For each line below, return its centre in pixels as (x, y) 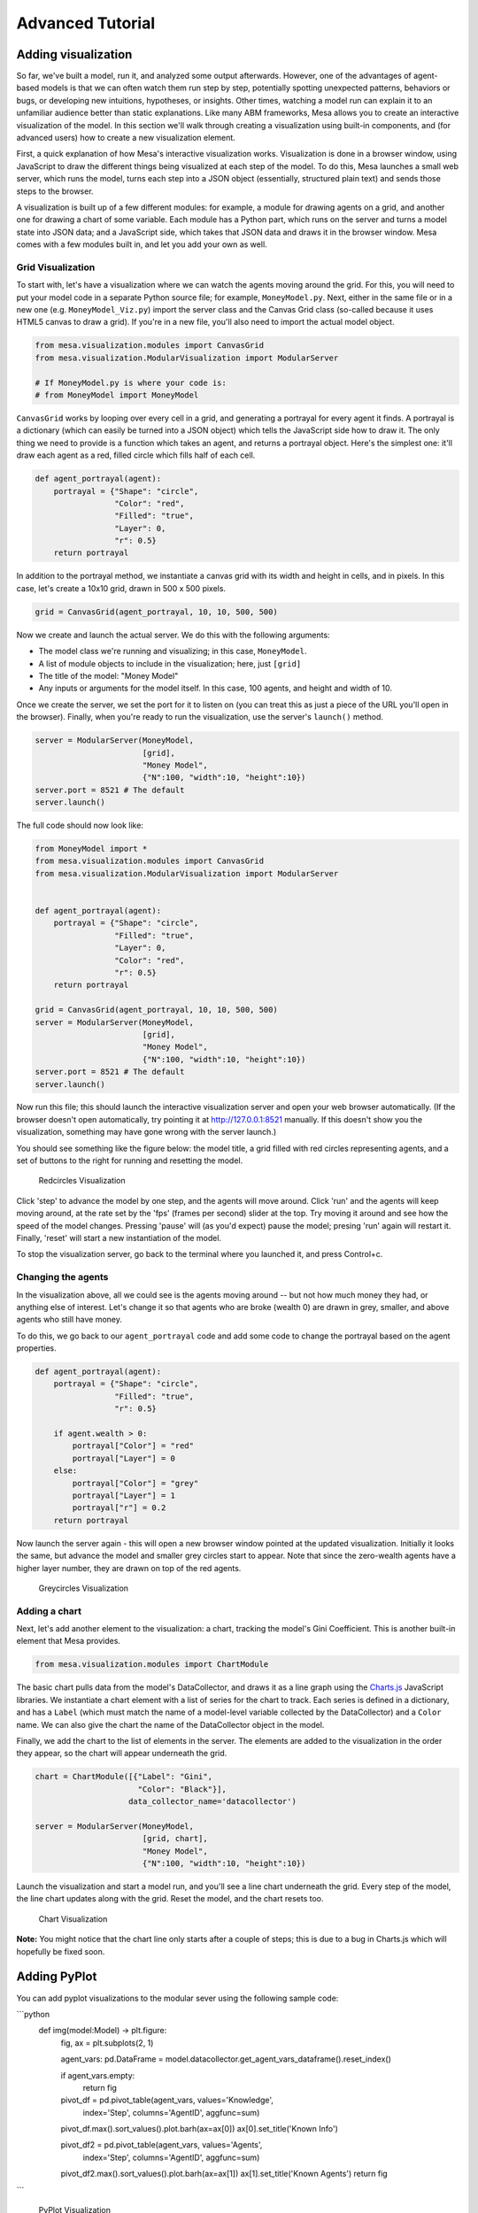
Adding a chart (49, 1611)
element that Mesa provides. (69, 1641)
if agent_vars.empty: (98, 2075)
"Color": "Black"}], (182, 1789)
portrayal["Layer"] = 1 (124, 1495)
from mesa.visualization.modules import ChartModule (152, 1665)
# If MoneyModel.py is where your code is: (131, 382)
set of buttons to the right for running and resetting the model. (130, 1160)
